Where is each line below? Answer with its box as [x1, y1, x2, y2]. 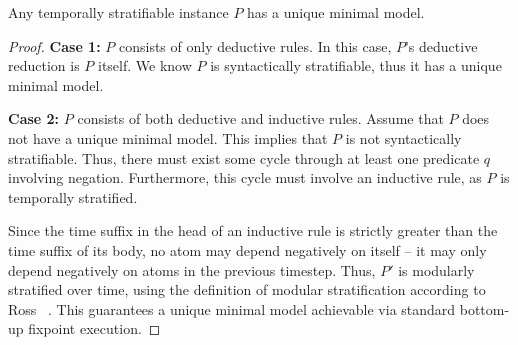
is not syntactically [345, 127, 462, 148]
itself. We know [98, 55, 192, 76]
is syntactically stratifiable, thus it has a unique [210, 55, 502, 76]
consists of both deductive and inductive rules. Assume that [77, 108, 444, 129]
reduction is [8, 55, 80, 76]
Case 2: [8, 108, 60, 129]
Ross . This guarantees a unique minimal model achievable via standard [8, 298, 456, 319]
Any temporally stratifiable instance [8, 2, 229, 22]
